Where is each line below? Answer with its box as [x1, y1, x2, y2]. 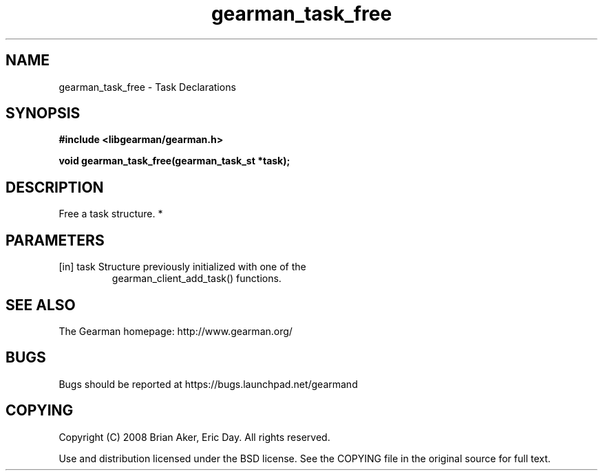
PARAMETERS [6, 231, 105, 249]
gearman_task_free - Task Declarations [59, 80, 236, 93]
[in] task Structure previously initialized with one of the [59, 261, 306, 273]
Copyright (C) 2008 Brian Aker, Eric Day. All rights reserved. [59, 431, 330, 443]
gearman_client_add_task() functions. [112, 272, 282, 285]
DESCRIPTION [6, 178, 104, 196]
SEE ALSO [6, 296, 76, 314]
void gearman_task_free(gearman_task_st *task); [59, 155, 290, 167]
